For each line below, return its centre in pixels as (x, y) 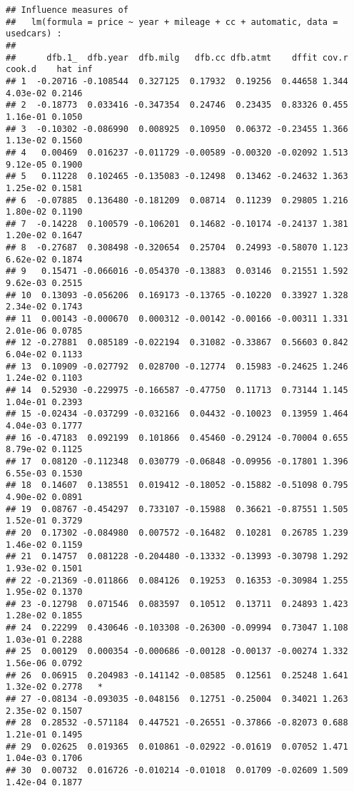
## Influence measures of (67, 10)
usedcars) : (34, 34)
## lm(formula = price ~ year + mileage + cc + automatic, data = (172, 22)
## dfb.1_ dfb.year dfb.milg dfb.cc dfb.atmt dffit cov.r (177, 57)
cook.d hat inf (49, 70)
